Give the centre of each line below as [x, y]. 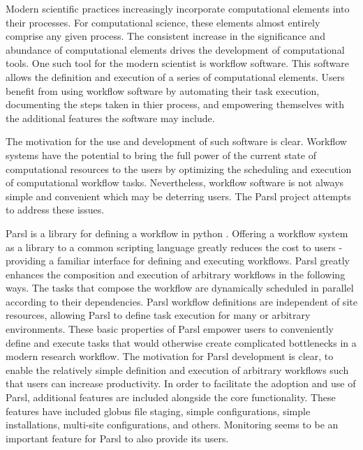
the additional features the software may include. [110, 118]
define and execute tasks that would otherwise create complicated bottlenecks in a [181, 342]
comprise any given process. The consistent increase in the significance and [165, 36]
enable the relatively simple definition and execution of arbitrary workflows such [177, 369]
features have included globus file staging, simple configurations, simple [158, 411]
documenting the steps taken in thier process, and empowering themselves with [175, 104]
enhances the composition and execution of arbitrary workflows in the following [176, 274]
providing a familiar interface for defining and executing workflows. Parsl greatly [178, 261]
